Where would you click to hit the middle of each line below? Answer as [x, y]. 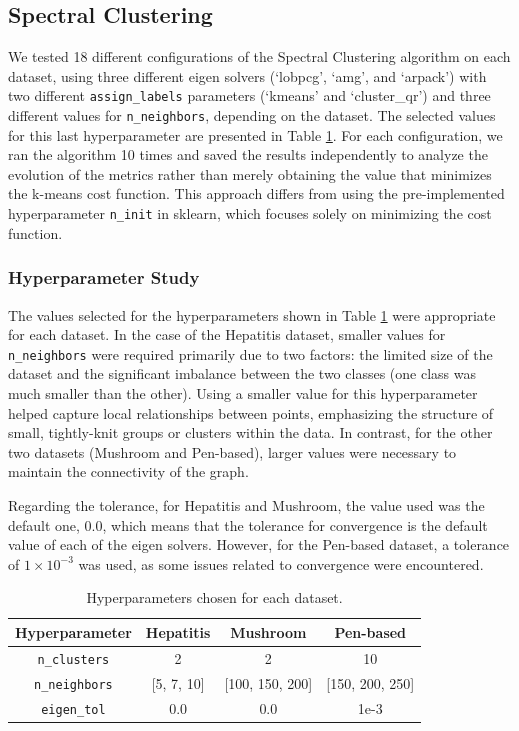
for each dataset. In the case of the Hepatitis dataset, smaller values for [227, 334]
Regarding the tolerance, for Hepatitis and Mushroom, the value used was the [246, 504]
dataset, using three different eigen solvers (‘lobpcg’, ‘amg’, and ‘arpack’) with [247, 75]
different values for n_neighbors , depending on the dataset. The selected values [252, 115]
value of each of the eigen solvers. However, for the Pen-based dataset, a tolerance [259, 544]
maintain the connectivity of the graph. [128, 471]
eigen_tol [73, 709]
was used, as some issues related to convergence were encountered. [281, 563]
